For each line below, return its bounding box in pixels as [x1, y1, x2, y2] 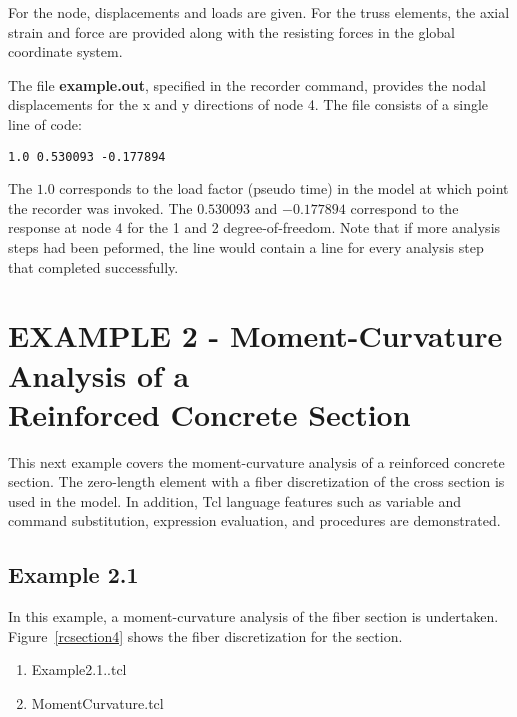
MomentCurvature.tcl [31, 693, 164, 714]
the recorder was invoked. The [8, 197, 193, 218]
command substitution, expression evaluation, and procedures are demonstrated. [8, 510, 501, 531]
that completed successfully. [8, 256, 179, 277]
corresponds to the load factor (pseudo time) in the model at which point [59, 178, 509, 199]
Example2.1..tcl [31, 659, 127, 680]
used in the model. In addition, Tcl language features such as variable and [8, 490, 462, 511]
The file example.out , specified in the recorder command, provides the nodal [8, 74, 486, 95]
